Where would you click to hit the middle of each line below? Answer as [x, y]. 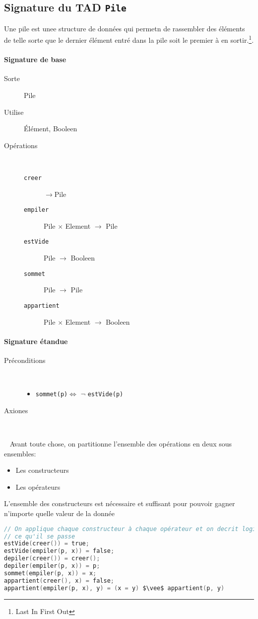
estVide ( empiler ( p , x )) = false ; [59, 551]
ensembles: [20, 453]
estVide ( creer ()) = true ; [47, 544]
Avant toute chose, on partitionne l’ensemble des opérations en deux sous [121, 444]
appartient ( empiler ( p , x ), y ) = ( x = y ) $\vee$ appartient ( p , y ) [114, 588]
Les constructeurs [42, 470]
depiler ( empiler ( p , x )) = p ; [52, 566]
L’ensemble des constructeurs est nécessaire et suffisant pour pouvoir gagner [120, 503]
